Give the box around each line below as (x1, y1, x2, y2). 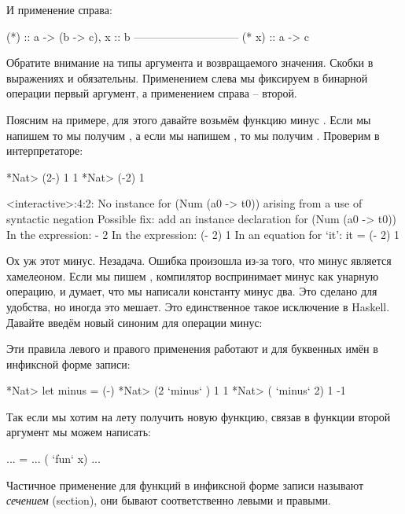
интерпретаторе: (6, 142, 83, 159)
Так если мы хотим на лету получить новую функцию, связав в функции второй (6, 408, 391, 424)
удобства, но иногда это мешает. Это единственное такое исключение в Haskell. (6, 298, 390, 314)
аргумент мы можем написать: (6, 424, 151, 440)
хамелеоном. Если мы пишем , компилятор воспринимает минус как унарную (6, 267, 379, 284)
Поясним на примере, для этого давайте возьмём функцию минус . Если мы (6, 111, 371, 127)
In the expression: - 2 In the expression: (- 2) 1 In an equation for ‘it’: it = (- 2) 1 (6, 226, 400, 242)
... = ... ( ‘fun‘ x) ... (6, 450, 101, 467)
